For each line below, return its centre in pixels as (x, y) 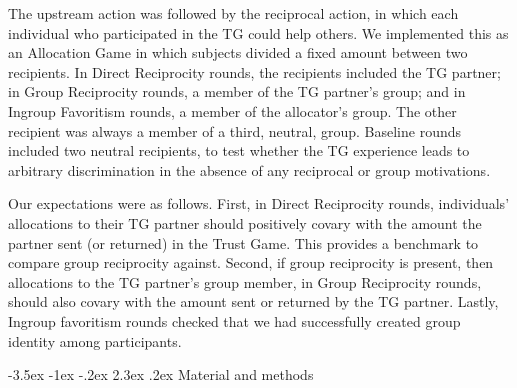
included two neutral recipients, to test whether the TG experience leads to (239, 150)
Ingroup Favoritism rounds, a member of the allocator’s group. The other (232, 110)
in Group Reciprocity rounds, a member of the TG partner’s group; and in (237, 91)
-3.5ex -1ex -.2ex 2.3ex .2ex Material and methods (161, 374)
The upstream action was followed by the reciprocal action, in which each (233, 13)
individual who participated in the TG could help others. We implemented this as (258, 32)
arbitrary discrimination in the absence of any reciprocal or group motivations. (249, 169)
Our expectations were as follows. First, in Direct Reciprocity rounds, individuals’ (259, 203)
